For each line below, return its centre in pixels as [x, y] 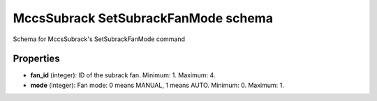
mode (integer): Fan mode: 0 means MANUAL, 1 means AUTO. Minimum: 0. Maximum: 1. [157, 85]
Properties [36, 59]
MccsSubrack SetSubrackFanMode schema [143, 18]
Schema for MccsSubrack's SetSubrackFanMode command [99, 39]
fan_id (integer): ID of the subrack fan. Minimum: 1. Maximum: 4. [123, 75]
